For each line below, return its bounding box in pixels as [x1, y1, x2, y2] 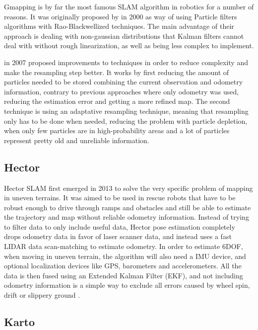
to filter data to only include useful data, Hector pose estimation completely [4, 221, 235, 232]
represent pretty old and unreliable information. [4, 135, 149, 145]
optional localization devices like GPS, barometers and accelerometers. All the [4, 260, 242, 271]
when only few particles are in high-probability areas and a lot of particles [4, 125, 230, 136]
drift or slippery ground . [4, 290, 80, 300]
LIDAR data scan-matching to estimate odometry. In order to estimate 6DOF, [4, 241, 243, 251]
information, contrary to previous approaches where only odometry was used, [4, 86, 239, 96]
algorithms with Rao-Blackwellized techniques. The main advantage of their [4, 21, 234, 31]
